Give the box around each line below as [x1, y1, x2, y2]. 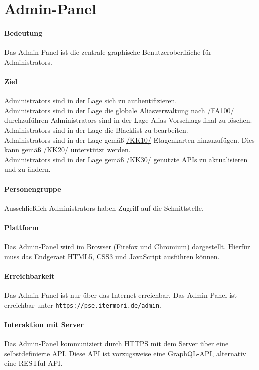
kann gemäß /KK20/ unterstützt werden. [4, 144, 131, 155]
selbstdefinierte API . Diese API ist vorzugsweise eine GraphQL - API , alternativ [4, 348, 246, 358]
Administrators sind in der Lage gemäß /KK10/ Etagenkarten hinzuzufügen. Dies [4, 134, 255, 145]
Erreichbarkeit [4, 270, 55, 281]
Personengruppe [4, 183, 61, 194]
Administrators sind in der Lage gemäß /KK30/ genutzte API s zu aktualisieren [4, 154, 248, 164]
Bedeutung [4, 27, 43, 38]
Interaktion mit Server [4, 319, 84, 329]
